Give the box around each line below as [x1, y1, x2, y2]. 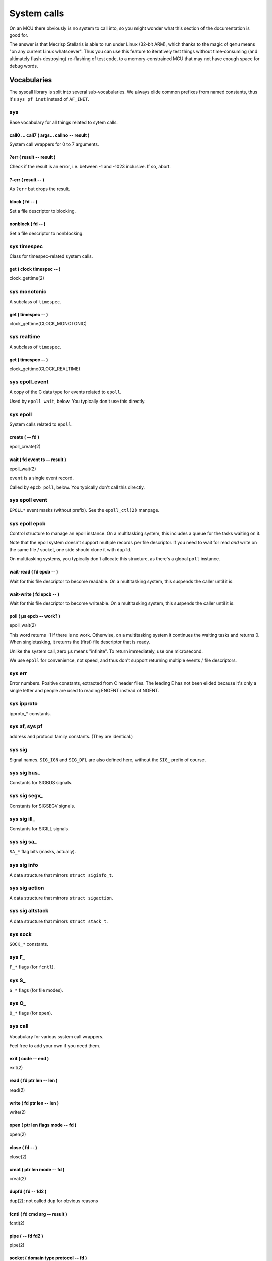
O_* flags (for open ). [9, 1010, 52, 1016]
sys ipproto [9, 700, 38, 707]
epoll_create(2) [9, 443, 41, 449]
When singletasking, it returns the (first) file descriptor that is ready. [9, 639, 151, 645]
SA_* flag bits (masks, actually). [9, 849, 76, 855]
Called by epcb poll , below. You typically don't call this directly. [9, 484, 145, 490]
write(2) [9, 1109, 26, 1115]
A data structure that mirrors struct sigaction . [9, 895, 113, 901]
